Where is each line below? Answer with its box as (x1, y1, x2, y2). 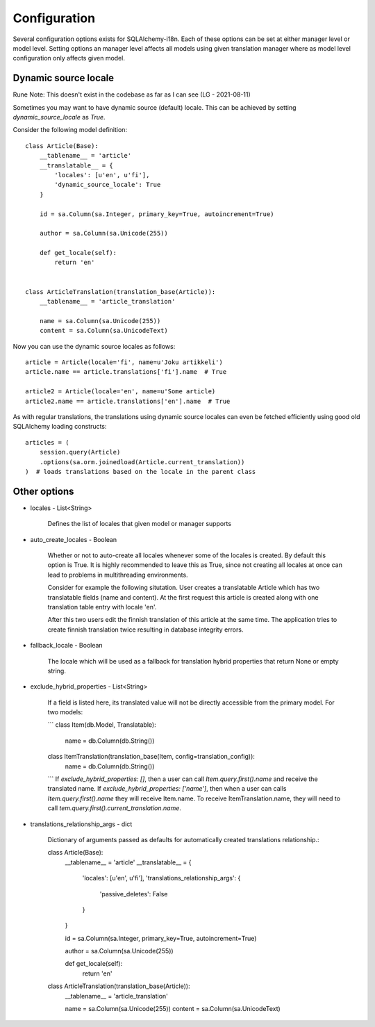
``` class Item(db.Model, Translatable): (47, 721, 156, 729)
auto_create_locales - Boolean (30, 535, 117, 543)
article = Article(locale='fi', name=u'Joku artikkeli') (25, 359, 224, 366)
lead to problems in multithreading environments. (47, 570, 188, 579)
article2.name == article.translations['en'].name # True (25, 397, 231, 405)
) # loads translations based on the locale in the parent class (25, 468, 256, 475)
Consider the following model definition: (12, 126, 128, 134)
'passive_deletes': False (99, 889, 168, 898)
